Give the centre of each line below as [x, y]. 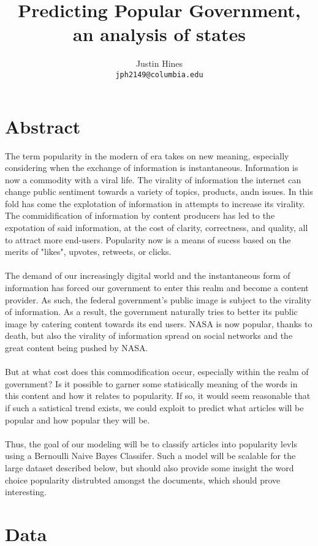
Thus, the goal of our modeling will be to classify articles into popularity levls [151, 443]
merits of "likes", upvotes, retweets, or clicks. [88, 252]
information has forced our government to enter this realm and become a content [157, 288]
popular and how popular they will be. [78, 419]
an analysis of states [159, 34]
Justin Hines [159, 63]
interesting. [26, 492]
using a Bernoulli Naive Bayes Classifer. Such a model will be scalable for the [150, 456]
